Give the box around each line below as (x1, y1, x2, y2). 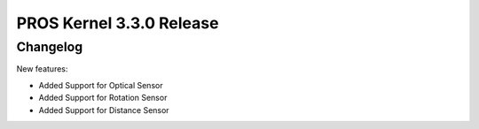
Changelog (16, 39, 83, 55)
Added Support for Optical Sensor (38, 80, 163, 90)
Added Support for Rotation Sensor (38, 93, 168, 103)
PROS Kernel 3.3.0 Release (16, 13, 219, 33)
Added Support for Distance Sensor (38, 104, 169, 115)
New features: (16, 64, 68, 74)
